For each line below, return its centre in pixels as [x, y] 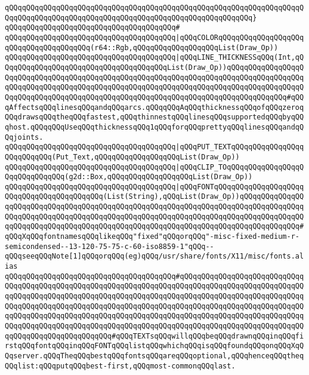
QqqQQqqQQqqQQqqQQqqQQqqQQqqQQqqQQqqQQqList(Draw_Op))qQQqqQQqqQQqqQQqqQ [154, 67]
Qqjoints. [24, 137]
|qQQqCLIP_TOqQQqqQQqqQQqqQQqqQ [240, 167]
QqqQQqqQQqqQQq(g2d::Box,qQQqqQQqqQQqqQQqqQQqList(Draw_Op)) [129, 177]
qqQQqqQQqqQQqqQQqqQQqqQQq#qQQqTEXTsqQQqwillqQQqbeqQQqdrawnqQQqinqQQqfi [154, 336]
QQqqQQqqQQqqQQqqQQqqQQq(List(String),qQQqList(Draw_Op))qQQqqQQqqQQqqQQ [154, 197]
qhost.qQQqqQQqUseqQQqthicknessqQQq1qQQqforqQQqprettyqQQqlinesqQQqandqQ [154, 127]
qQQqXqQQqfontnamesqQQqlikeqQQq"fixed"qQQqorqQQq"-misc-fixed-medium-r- [152, 237]
